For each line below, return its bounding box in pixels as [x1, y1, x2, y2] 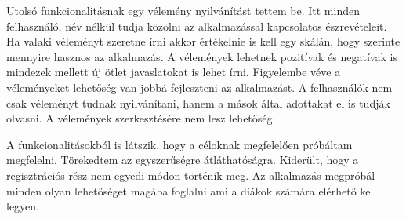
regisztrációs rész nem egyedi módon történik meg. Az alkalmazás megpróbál [6, 166, 375, 183]
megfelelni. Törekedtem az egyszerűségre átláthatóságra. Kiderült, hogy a [6, 151, 359, 168]
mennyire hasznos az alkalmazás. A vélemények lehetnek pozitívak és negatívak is [6, 48, 397, 64]
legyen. [6, 198, 39, 214]
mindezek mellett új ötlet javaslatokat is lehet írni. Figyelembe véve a [6, 64, 341, 80]
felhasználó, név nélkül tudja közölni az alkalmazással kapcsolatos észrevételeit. [6, 17, 387, 34]
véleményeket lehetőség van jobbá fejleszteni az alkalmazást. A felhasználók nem [6, 78, 393, 95]
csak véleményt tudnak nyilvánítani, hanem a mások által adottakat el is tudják [6, 94, 390, 111]
